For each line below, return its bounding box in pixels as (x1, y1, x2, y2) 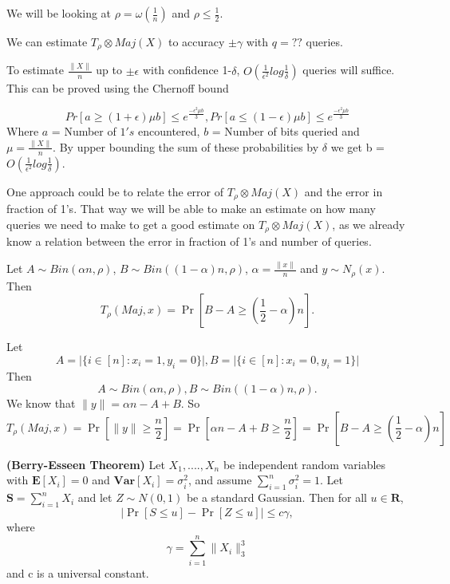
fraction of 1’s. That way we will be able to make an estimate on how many (6, 200, 376, 217)
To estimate (6, 61, 65, 78)
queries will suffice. (302, 61, 395, 78)
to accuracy (168, 34, 225, 49)
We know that (6, 395, 76, 412)
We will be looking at (6, 5, 112, 21)
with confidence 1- (142, 61, 232, 78)
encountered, (138, 122, 200, 139)
